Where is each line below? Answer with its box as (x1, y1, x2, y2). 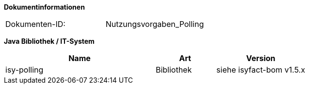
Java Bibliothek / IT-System (4, 37, 95, 45)
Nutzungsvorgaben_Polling (105, 19, 204, 29)
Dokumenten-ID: (5, 19, 65, 29)
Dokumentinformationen (4, 3, 85, 11)
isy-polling (5, 65, 44, 75)
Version (246, 53, 276, 63)
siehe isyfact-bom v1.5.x (216, 65, 305, 75)
